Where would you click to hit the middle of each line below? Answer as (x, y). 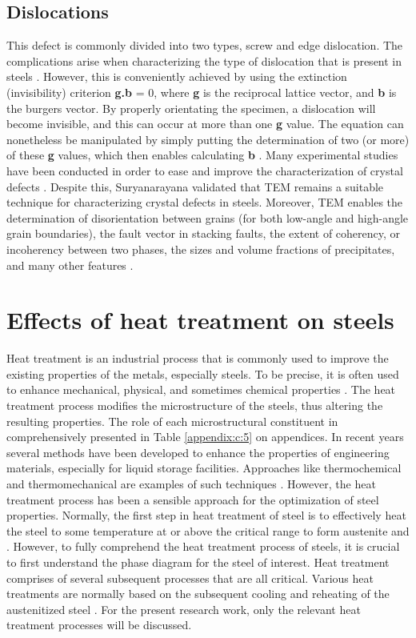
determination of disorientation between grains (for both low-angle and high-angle (208, 217)
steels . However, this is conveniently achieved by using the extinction (177, 76)
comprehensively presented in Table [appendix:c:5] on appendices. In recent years (205, 437)
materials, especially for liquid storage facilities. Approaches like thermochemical (204, 468)
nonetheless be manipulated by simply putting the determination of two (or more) (208, 139)
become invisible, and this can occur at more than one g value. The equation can (205, 124)
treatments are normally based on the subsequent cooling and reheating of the (198, 594)
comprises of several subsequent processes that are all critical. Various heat (190, 578)
